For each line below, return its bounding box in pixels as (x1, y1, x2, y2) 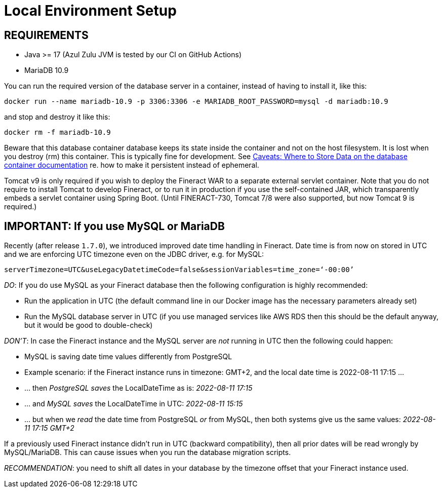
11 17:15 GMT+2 (24, 424, 74, 433)
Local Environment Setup (4, 2, 177, 19)
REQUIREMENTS (4, 28, 89, 42)
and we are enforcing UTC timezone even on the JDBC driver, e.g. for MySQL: (4, 250, 264, 259)
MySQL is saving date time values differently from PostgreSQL (24, 352, 232, 361)
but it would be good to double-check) (24, 321, 153, 330)
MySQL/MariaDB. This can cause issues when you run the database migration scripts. (4, 448, 291, 457)
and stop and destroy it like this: (4, 112, 110, 122)
